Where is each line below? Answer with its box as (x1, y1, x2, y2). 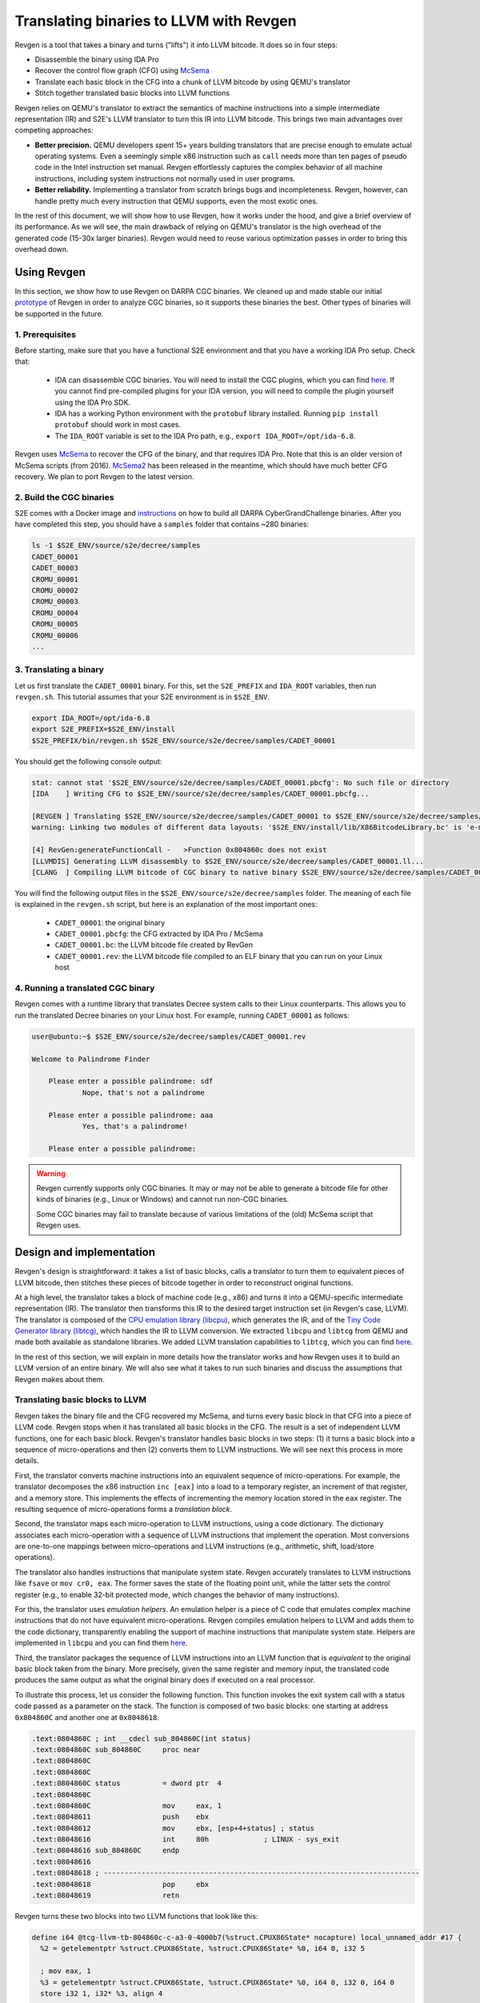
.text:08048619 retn (31, 1891, 180, 1900)
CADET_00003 (31, 563, 79, 573)
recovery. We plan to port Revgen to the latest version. (14, 471, 195, 481)
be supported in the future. (14, 308, 104, 318)
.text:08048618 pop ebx (31, 1880, 210, 1888)
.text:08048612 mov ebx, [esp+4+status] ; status (31, 1824, 315, 1832)
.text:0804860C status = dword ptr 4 (31, 1779, 222, 1788)
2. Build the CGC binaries (14, 491, 114, 502)
